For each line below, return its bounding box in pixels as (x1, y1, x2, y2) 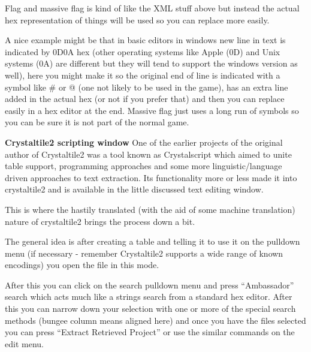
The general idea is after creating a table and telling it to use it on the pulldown (5, 235, 300, 248)
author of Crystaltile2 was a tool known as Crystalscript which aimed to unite (5, 148, 292, 160)
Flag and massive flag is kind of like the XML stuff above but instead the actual (5, 2, 300, 14)
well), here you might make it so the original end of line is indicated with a (5, 68, 280, 81)
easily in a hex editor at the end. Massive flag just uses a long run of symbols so (5, 104, 299, 116)
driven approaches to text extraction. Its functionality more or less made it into (5, 171, 297, 183)
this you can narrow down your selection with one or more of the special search (5, 302, 296, 315)
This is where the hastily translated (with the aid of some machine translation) (5, 203, 295, 215)
